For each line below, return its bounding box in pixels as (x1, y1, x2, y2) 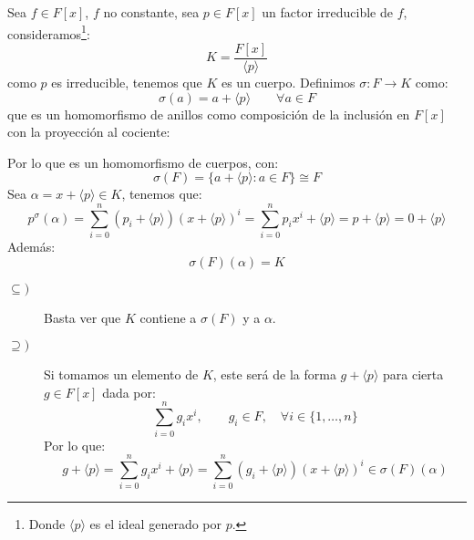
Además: (7, 237, 56, 255)
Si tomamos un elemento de (44, 365, 199, 384)
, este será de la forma (212, 365, 336, 384)
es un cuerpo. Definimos (221, 72, 355, 91)
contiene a (139, 307, 197, 327)
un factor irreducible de (262, 3, 393, 21)
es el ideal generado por (89, 514, 222, 534)
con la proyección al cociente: (7, 122, 170, 141)
